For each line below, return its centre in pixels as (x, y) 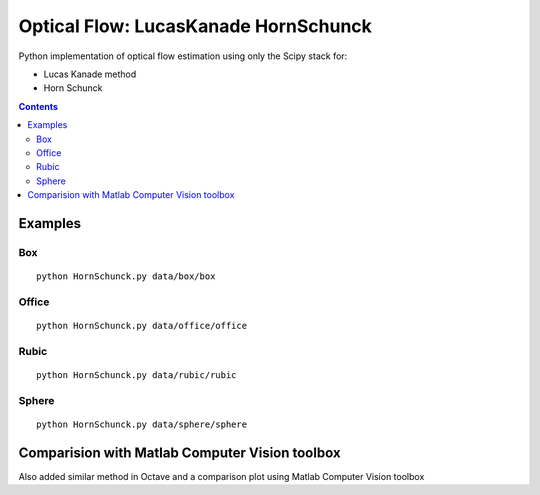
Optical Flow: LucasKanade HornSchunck (195, 26)
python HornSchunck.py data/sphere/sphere (142, 424)
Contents (38, 106)
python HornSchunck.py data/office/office (142, 325)
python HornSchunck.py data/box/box (126, 276)
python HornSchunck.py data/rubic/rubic (136, 374)
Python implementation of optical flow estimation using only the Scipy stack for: (183, 56)
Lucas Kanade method (90, 74)
